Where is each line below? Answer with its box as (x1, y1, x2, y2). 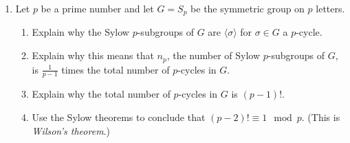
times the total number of (61, 62, 170, 76)
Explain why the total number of (32, 87, 171, 101)
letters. (316, 1, 345, 15)
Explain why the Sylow (32, 25, 129, 39)
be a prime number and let (41, 1, 154, 15)
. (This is (301, 109, 340, 124)
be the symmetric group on (190, 1, 305, 15)
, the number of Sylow (166, 48, 261, 63)
